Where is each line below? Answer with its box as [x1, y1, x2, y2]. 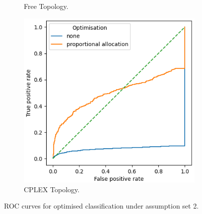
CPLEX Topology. [24, 184, 80, 194]
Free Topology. [24, 1, 68, 11]
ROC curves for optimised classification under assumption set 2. [4, 201, 199, 211]
